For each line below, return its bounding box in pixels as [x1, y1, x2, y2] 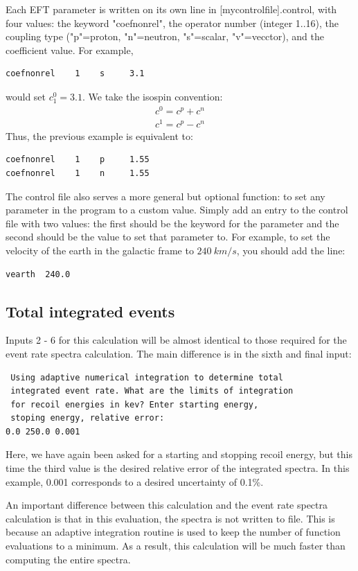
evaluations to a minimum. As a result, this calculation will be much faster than [6, 538, 346, 553]
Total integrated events [6, 300, 175, 322]
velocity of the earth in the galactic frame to [6, 243, 194, 257]
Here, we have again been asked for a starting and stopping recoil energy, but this [6, 447, 353, 462]
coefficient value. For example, [6, 42, 134, 57]
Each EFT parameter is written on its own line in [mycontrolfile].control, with [6, 2, 337, 16]
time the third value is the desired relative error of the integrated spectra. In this [6, 461, 350, 475]
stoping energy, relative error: [10, 413, 165, 423]
